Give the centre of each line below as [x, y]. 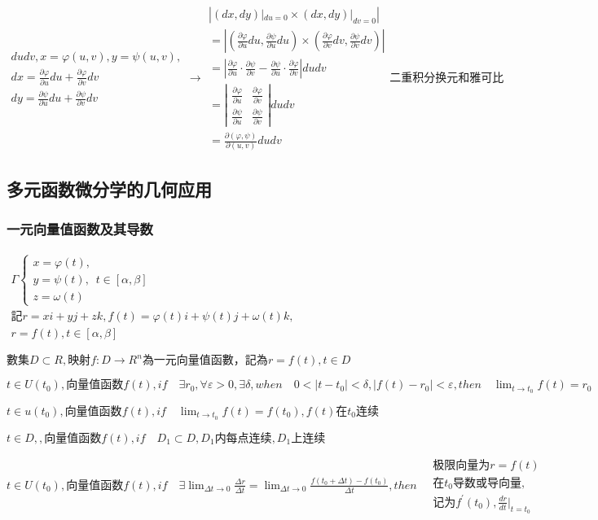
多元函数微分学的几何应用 [109, 188]
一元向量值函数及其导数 [80, 229]
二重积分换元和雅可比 [447, 79]
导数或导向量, [488, 483]
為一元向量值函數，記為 [205, 361]
